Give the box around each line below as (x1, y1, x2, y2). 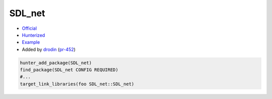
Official (22, 25, 37, 31)
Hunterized (22, 32, 45, 38)
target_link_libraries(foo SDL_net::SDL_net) (20, 81, 134, 87)
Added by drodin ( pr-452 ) (22, 46, 76, 53)
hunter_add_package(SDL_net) (20, 60, 92, 66)
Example (22, 39, 40, 45)
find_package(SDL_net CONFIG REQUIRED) (20, 67, 118, 73)
